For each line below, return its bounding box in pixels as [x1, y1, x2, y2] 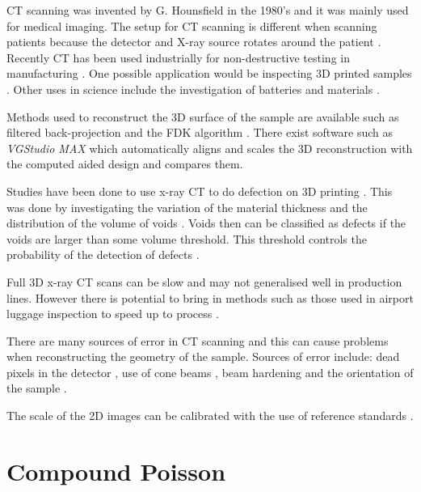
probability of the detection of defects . [6, 246, 200, 263]
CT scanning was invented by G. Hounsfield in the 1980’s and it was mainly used [6, 2, 409, 18]
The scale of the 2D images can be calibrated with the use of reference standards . [6, 407, 414, 424]
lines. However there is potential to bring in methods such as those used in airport [6, 289, 414, 306]
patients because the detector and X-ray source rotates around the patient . [6, 33, 381, 50]
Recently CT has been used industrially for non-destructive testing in [6, 49, 350, 66]
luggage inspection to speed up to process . [6, 305, 219, 322]
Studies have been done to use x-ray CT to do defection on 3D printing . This [6, 182, 393, 199]
